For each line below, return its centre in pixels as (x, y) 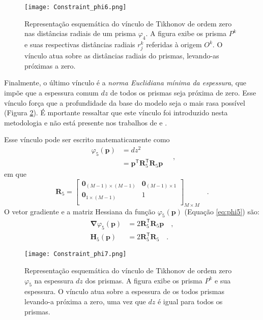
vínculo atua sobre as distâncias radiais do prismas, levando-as (122, 56)
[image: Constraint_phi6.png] (76, 7)
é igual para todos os (190, 301)
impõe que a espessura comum (51, 92)
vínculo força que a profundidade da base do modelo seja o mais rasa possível (125, 102)
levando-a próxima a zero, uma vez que (85, 301)
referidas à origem (174, 44)
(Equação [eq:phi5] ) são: (222, 211)
